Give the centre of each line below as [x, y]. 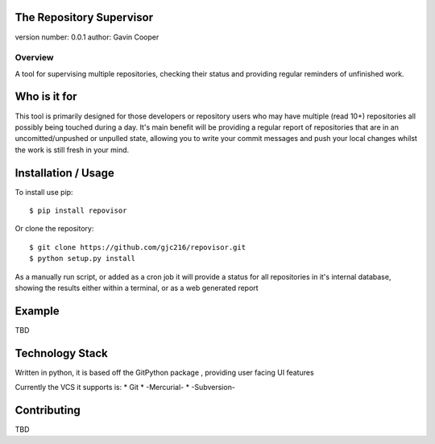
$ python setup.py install [83, 259]
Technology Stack [61, 353]
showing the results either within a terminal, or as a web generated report [137, 288]
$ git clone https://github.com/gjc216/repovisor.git [137, 247]
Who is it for [46, 97]
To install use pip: [44, 192]
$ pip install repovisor [78, 211]
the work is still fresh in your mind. [72, 150]
